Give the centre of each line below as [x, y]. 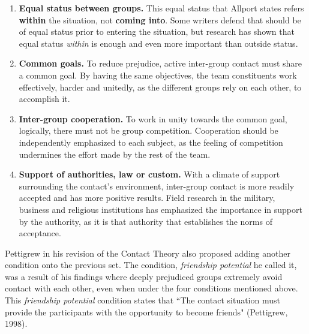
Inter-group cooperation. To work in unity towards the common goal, [153, 118]
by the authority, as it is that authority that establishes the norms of [145, 221]
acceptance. [40, 233]
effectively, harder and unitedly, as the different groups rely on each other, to [160, 87]
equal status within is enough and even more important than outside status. [158, 43]
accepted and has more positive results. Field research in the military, [147, 198]
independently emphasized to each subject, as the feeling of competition [151, 142]
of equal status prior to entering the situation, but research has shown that [157, 31]
